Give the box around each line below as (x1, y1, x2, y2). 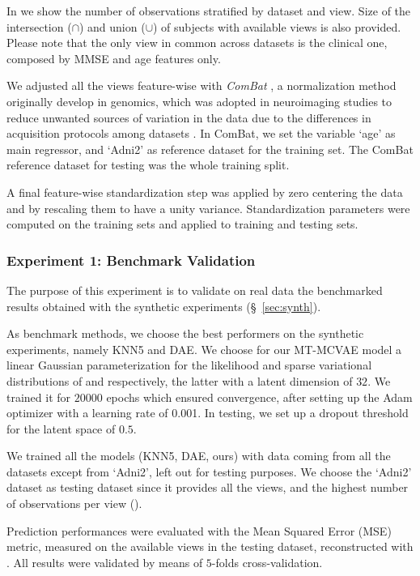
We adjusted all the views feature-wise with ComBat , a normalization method (6, 77, 397, 94)
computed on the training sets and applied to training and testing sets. (6, 215, 358, 233)
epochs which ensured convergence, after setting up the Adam (106, 388, 413, 405)
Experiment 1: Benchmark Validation (6, 250, 256, 270)
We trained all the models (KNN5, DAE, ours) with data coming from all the (6, 447, 391, 464)
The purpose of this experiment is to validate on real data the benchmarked (6, 281, 383, 298)
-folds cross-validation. (211, 553, 323, 570)
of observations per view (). (6, 495, 142, 512)
